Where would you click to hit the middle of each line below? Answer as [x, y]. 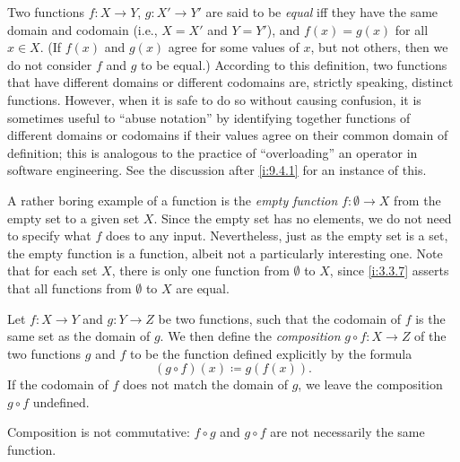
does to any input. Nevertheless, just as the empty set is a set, [277, 235]
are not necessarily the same [347, 432]
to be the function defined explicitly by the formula [271, 353]
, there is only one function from [200, 270]
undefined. [61, 401]
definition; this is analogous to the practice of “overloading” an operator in [213, 152]
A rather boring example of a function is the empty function [173, 200]
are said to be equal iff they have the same [322, 12]
